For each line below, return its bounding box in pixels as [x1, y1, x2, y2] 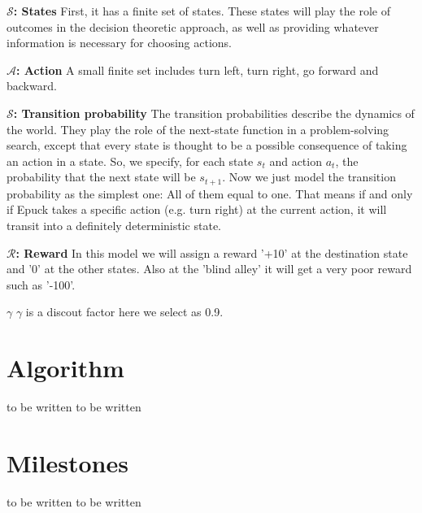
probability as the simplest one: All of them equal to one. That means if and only [7, 185, 413, 202]
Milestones [7, 446, 128, 479]
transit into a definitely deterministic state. [7, 216, 221, 233]
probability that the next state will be [7, 168, 196, 185]
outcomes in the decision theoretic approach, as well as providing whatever [7, 18, 379, 35]
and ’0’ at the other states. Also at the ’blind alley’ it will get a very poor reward [7, 260, 412, 277]
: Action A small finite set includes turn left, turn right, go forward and [16, 61, 379, 78]
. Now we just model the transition [222, 168, 396, 185]
